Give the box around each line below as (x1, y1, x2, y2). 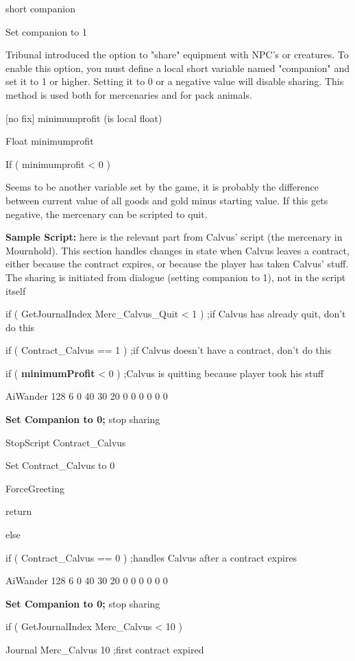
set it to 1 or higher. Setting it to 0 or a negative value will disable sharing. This (5, 74, 344, 88)
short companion (5, 1, 76, 15)
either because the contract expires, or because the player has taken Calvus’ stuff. (5, 256, 349, 271)
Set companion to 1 (5, 24, 87, 38)
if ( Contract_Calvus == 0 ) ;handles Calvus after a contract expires (5, 550, 297, 564)
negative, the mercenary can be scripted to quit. (5, 206, 208, 221)
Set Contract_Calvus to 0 (5, 458, 115, 472)
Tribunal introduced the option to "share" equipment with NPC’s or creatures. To (5, 47, 349, 62)
